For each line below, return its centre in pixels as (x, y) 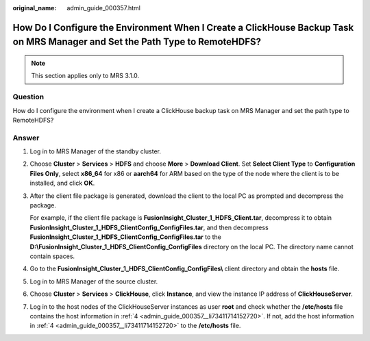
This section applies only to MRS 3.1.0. (85, 76)
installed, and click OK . (62, 183)
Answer (26, 138)
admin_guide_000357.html (103, 8)
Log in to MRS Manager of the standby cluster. (95, 151)
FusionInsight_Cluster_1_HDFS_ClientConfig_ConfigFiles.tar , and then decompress (149, 227)
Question (28, 97)
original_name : (35, 8)
